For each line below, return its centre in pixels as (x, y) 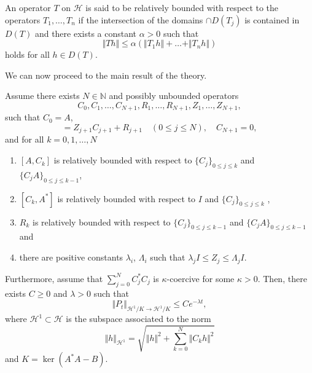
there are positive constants (71, 257)
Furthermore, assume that (54, 278)
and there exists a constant (86, 33)
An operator (28, 7)
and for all (25, 139)
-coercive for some (201, 278)
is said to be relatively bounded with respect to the (182, 7)
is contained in (272, 19)
